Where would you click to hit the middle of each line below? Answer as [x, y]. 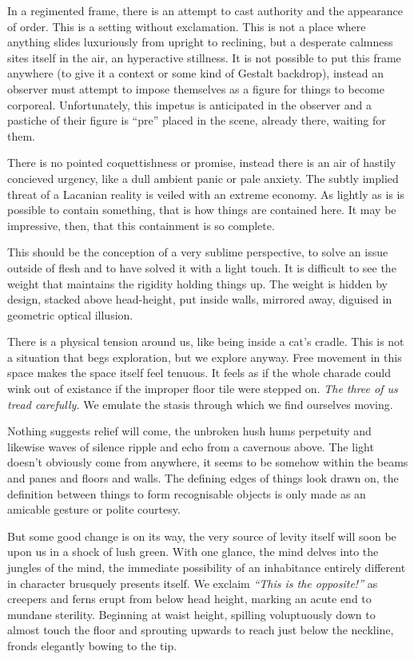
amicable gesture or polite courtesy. [94, 509]
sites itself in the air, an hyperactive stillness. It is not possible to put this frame [204, 57]
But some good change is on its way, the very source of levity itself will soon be [202, 536]
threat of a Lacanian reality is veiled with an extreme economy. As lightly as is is [206, 194]
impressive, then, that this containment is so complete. [141, 225]
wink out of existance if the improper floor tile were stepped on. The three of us [203, 389]
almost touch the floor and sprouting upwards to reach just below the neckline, [201, 630]
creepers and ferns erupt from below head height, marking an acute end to [189, 599]
